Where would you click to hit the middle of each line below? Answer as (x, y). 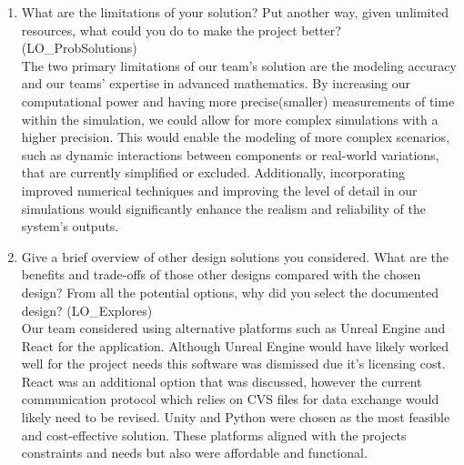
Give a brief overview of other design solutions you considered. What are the (235, 256)
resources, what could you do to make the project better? (181, 30)
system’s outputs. (70, 226)
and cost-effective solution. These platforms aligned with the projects (214, 435)
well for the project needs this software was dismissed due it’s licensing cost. (233, 364)
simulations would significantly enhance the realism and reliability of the (223, 208)
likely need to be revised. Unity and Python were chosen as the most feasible (236, 417)
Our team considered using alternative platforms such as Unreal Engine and (233, 328)
